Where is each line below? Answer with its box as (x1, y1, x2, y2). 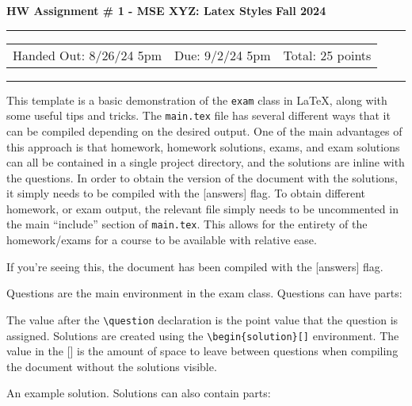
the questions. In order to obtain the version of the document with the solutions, (6, 169, 399, 186)
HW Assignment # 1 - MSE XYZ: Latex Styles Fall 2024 (6, 2, 326, 18)
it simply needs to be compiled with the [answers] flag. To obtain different (6, 185, 366, 201)
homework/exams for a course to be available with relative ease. (6, 232, 317, 248)
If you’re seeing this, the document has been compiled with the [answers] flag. (6, 258, 383, 274)
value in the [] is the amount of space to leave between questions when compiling (6, 343, 399, 359)
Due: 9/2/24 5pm (174, 45, 271, 64)
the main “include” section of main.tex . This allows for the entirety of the (6, 216, 368, 232)
